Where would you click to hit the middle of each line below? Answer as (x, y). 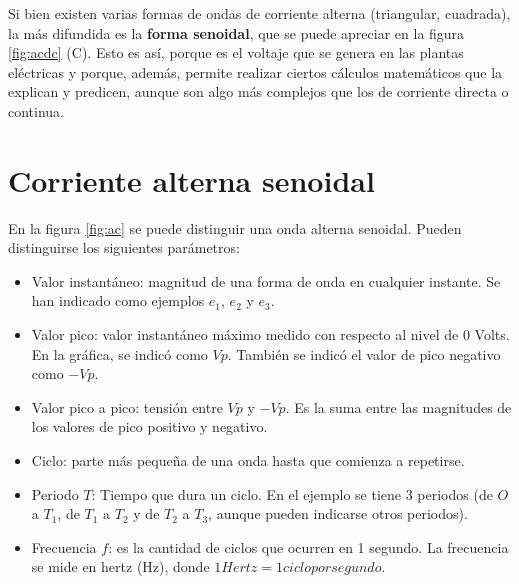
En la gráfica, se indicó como (119, 353)
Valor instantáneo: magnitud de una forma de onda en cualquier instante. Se (266, 280)
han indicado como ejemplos (118, 300)
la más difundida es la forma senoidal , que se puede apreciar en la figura (236, 32)
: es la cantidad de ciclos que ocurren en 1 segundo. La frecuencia (308, 546)
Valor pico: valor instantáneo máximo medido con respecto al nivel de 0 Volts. (270, 334)
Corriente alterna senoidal (191, 179)
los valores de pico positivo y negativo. (149, 426)
